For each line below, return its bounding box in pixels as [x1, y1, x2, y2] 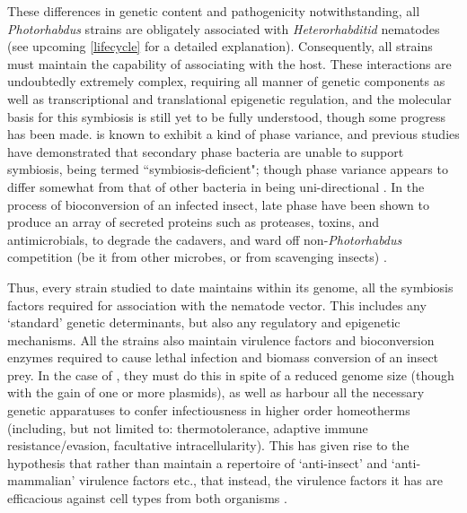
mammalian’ [7, 471, 75, 490]
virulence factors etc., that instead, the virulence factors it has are [79, 471, 444, 490]
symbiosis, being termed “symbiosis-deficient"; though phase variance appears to [7, 160, 448, 178]
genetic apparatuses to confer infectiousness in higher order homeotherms [7, 401, 410, 420]
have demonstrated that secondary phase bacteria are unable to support [7, 142, 404, 161]
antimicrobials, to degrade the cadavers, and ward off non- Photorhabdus [7, 230, 402, 248]
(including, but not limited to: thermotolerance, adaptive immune [7, 418, 368, 437]
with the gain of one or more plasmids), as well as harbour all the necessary [7, 383, 425, 402]
